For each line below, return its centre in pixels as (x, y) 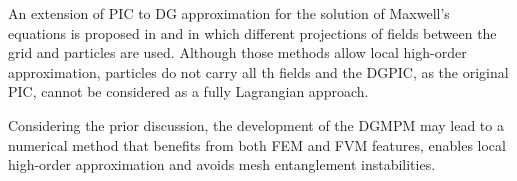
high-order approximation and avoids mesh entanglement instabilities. (222, 164)
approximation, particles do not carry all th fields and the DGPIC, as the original (258, 71)
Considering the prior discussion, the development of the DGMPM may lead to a (256, 124)
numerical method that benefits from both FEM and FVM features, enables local (257, 144)
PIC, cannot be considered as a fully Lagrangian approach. (188, 91)
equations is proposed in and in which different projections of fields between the (252, 32)
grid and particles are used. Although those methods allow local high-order (237, 52)
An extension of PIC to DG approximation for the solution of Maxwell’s (229, 13)
